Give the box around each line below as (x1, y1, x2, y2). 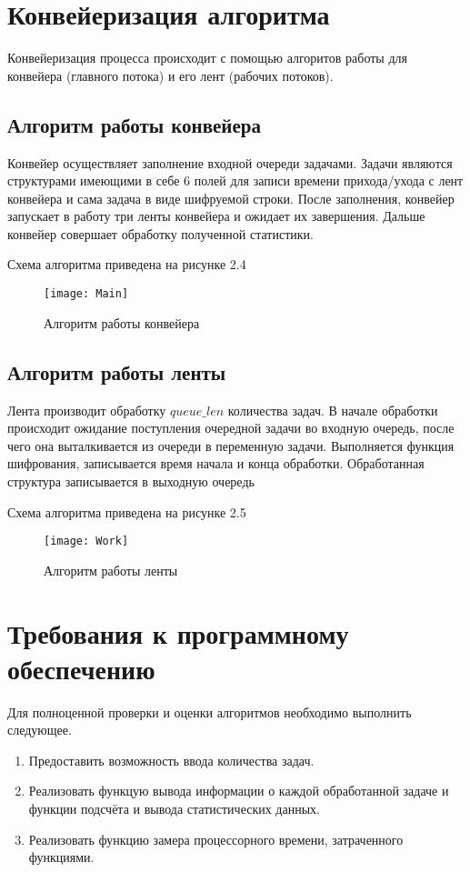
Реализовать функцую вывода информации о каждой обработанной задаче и (28, 781, 449, 800)
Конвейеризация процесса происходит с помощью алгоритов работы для (7, 48, 407, 67)
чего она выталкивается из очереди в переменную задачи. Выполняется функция (7, 436, 455, 455)
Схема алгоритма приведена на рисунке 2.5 (7, 502, 246, 521)
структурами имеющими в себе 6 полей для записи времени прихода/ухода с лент (7, 171, 464, 190)
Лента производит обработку (7, 400, 166, 419)
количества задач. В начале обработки (227, 400, 438, 419)
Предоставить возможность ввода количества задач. (28, 750, 315, 769)
